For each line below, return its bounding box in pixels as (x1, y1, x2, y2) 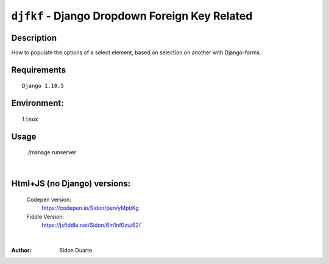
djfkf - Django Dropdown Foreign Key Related (11, 9, 253, 23)
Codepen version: (26, 196, 71, 204)
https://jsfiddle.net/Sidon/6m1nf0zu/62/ (41, 221, 141, 229)
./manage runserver (26, 149, 76, 156)
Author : (11, 247, 32, 254)
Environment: (11, 98, 64, 109)
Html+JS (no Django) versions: (11, 179, 131, 189)
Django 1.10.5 (22, 82, 64, 90)
